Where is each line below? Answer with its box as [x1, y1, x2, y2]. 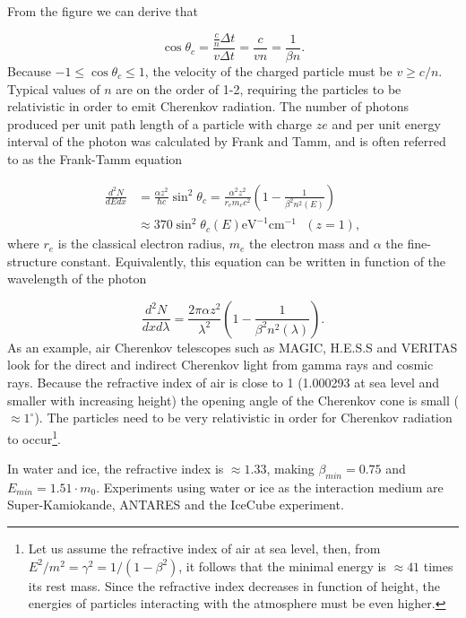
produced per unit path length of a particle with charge [7, 114, 313, 133]
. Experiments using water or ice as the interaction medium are [96, 477, 444, 496]
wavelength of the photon [7, 269, 147, 288]
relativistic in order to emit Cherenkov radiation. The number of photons [7, 97, 410, 116]
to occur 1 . [7, 426, 61, 448]
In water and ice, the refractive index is [7, 459, 224, 478]
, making [266, 459, 315, 478]
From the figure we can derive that [7, 2, 199, 20]
